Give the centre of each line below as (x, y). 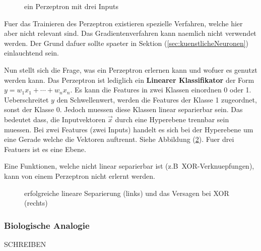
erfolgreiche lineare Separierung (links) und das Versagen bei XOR (127, 193)
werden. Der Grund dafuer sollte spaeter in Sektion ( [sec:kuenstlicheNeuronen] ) (126, 43)
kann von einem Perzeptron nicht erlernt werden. (80, 175)
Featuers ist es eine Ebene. (45, 149)
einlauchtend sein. (31, 53)
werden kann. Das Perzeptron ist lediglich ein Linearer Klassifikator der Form (129, 80)
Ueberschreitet (26, 99)
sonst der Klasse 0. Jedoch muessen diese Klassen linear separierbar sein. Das (123, 109)
